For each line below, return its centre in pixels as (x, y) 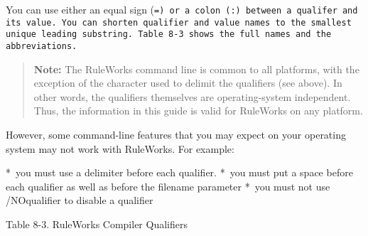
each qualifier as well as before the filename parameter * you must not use (168, 186)
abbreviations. (42, 46)
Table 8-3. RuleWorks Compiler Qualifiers (97, 224)
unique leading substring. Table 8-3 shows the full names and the (169, 34)
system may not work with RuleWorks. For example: (120, 148)
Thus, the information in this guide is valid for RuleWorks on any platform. (198, 111)
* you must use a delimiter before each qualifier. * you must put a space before (179, 172)
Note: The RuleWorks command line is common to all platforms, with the (196, 69)
